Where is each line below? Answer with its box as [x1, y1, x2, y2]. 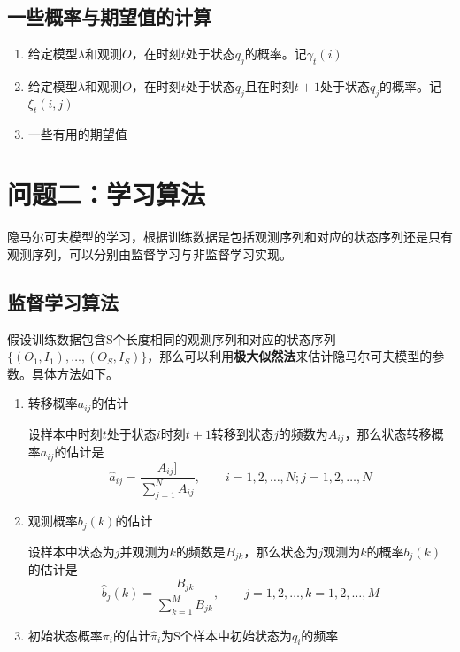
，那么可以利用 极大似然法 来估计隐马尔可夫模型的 [147, 347, 433, 365]
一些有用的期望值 [27, 124, 127, 142]
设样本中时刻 [27, 424, 103, 442]
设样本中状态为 [27, 541, 115, 560]
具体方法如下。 [31, 364, 119, 382]
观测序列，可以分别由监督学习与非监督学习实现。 [7, 244, 292, 263]
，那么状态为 [243, 541, 318, 560]
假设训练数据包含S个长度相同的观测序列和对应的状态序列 [7, 329, 336, 348]
